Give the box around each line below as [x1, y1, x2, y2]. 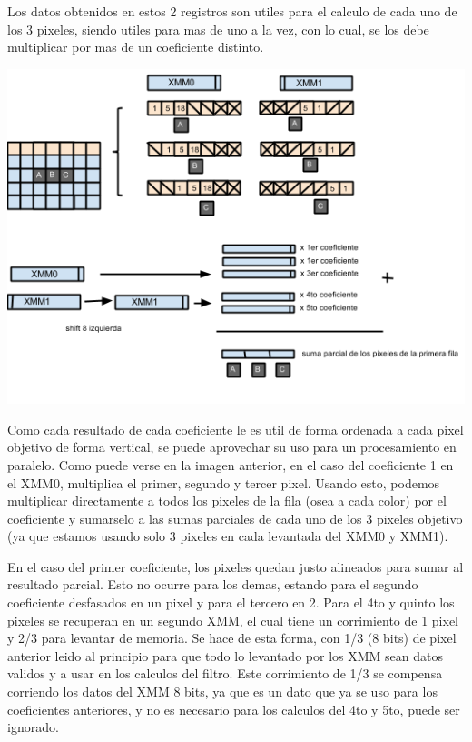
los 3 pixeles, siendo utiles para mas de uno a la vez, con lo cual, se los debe [7, 19, 429, 38]
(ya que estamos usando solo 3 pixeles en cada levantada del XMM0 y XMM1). [7, 526, 448, 546]
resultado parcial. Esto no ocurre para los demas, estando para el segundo [7, 575, 418, 594]
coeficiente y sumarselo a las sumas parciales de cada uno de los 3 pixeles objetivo [7, 508, 463, 527]
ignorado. [7, 717, 59, 737]
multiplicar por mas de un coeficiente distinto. [7, 37, 264, 56]
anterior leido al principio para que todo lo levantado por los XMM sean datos [7, 646, 443, 665]
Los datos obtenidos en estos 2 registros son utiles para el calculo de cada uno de [7, 2, 457, 20]
